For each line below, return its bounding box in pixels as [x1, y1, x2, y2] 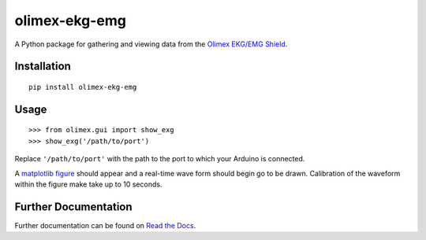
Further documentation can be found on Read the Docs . [14, 220, 196, 230]
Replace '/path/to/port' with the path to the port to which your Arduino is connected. [14, 154, 305, 164]
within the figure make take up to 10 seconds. [14, 179, 163, 189]
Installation [14, 60, 71, 73]
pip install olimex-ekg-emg [28, 83, 137, 91]
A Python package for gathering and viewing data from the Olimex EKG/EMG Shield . [14, 39, 288, 49]
